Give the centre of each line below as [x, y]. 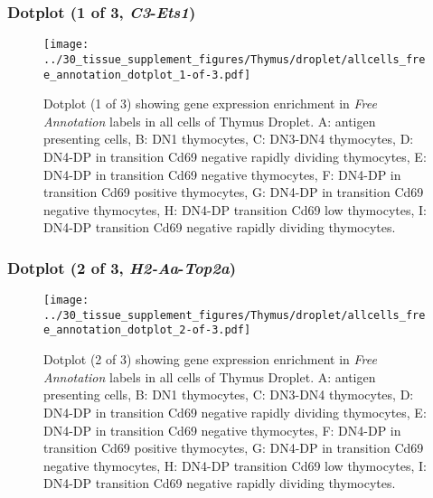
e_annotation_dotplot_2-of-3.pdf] [147, 330]
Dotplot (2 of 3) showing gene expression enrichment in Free [210, 359]
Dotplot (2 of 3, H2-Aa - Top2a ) [122, 267]
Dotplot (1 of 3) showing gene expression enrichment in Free [210, 103]
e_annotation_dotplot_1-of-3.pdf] [147, 75]
